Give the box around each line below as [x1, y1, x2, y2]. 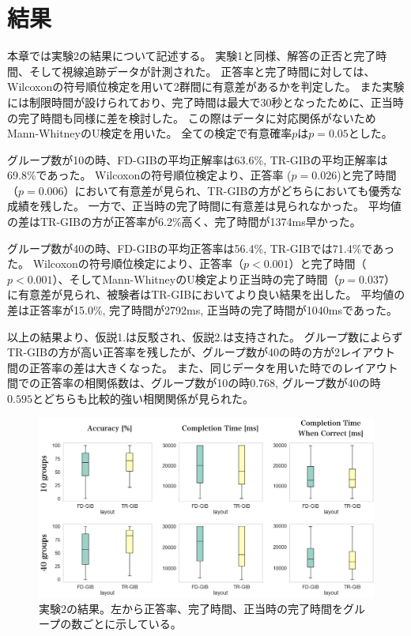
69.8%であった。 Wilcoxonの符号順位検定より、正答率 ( [7, 167, 292, 183]
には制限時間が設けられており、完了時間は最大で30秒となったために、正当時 [7, 93, 404, 110]
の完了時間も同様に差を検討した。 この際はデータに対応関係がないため [7, 109, 376, 126]
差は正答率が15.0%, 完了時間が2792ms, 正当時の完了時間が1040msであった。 [7, 302, 398, 318]
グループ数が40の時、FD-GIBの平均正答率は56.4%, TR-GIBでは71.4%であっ [7, 239, 395, 256]
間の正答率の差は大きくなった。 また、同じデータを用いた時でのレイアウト [7, 359, 398, 375]
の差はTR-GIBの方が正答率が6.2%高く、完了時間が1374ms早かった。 [7, 213, 361, 230]
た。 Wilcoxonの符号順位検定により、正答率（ [7, 255, 243, 272]
